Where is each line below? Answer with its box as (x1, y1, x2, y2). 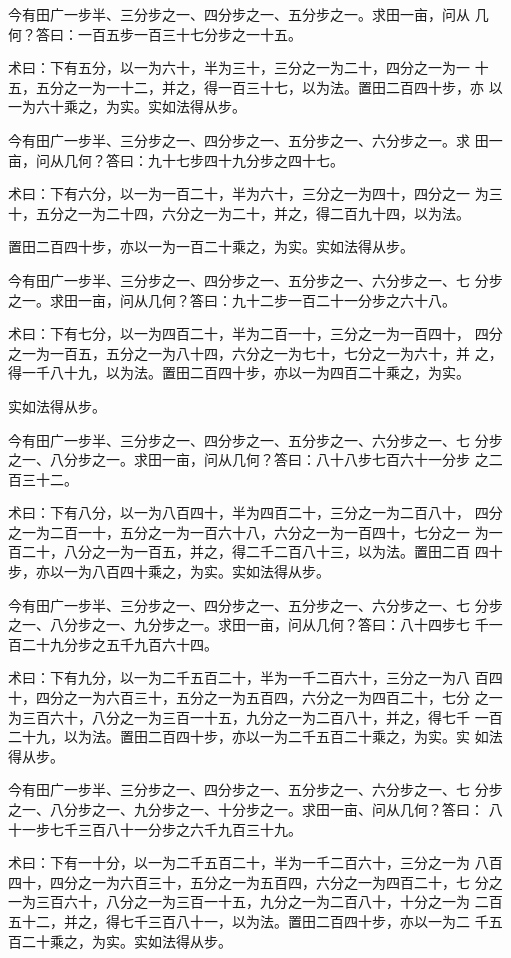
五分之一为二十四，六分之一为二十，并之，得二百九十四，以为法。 (35, 202, 470, 223)
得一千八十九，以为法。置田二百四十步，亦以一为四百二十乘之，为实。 (8, 362, 470, 383)
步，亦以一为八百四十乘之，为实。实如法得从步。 (8, 561, 330, 582)
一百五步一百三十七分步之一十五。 (77, 23, 302, 44)
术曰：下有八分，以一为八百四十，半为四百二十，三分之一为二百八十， (8, 502, 470, 523)
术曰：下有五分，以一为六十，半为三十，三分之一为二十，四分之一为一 (8, 57, 470, 78)
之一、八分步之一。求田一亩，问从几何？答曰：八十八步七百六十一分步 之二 (8, 449, 503, 470)
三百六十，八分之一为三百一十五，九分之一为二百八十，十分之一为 (35, 891, 470, 912)
